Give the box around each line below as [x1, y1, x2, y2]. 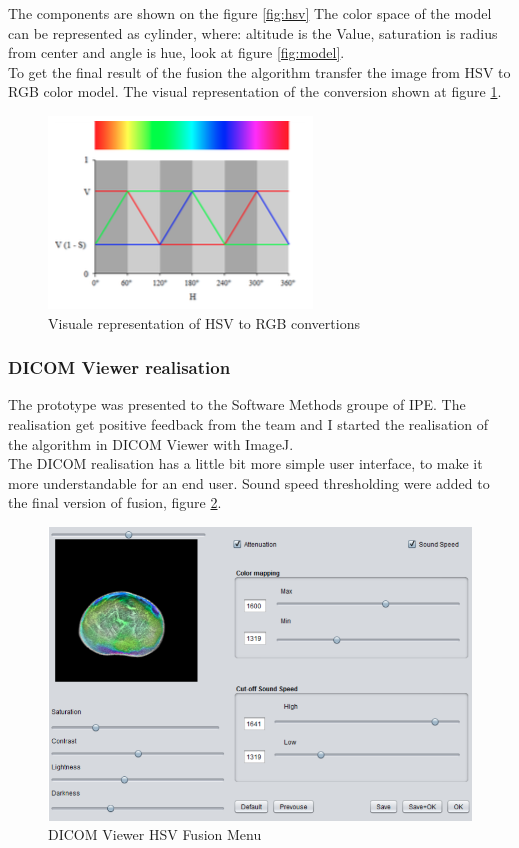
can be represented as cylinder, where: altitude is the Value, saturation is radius [8, 22, 498, 43]
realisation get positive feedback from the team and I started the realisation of [8, 413, 488, 434]
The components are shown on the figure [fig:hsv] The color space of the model [8, 3, 492, 23]
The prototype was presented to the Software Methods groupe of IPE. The [8, 394, 466, 415]
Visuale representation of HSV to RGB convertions [48, 312, 360, 333]
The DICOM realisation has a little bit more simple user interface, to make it [8, 453, 483, 474]
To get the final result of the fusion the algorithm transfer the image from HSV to [8, 61, 511, 82]
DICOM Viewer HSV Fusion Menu [48, 824, 262, 845]
